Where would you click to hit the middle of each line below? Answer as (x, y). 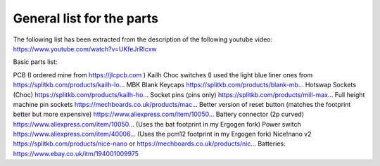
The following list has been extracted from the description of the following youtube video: (143, 39)
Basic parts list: (35, 62)
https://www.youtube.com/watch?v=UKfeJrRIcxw (85, 49)
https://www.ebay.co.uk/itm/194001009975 (76, 153)
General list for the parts (85, 18)
